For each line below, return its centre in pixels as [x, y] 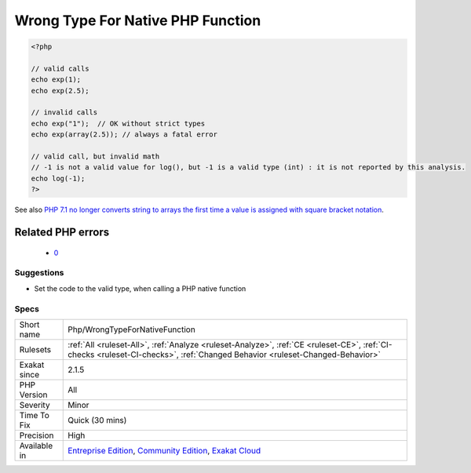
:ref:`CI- [378, 344]
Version [33, 395]
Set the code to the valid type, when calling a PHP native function [140, 288]
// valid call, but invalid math [95, 156]
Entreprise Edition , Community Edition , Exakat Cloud [164, 450]
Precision [37, 435]
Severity [35, 405]
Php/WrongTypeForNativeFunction [131, 329]
